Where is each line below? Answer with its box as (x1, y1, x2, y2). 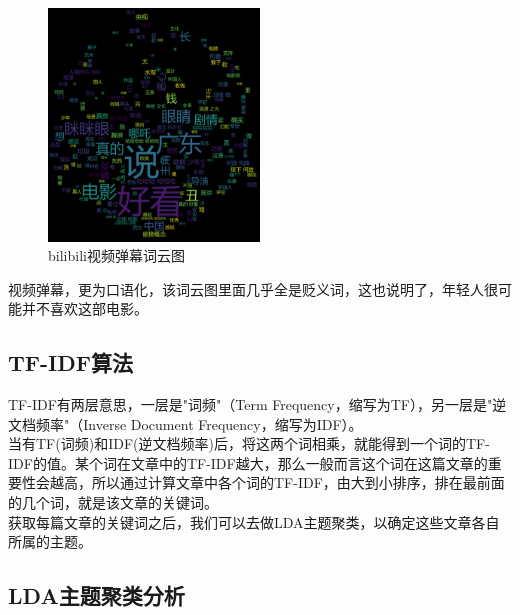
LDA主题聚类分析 (8, 580, 185, 611)
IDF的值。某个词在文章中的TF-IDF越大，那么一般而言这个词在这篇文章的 (8, 452, 488, 473)
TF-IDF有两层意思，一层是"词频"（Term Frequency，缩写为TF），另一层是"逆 (8, 394, 507, 415)
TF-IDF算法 (8, 347, 133, 378)
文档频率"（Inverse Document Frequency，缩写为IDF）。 (8, 413, 363, 434)
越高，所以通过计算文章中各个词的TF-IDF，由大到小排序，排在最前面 (49, 472, 505, 493)
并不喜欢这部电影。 (21, 298, 148, 319)
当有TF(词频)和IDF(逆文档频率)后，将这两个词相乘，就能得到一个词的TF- (8, 433, 490, 454)
